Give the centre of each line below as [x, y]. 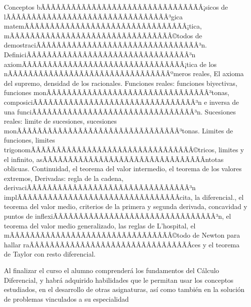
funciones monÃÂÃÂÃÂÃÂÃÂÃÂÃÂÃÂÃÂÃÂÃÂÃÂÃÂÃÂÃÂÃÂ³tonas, [117, 92]
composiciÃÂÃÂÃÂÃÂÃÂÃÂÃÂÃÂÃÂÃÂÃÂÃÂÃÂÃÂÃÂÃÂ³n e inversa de [122, 102]
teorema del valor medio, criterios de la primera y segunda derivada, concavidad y [126, 206]
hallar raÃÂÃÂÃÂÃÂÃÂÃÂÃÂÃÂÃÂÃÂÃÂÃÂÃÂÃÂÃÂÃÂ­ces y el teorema [122, 244]
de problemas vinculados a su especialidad [66, 299]
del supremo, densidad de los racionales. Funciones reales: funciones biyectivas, [121, 83]
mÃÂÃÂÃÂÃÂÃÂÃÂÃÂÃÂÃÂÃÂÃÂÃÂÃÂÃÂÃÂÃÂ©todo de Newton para [122, 235]
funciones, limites [30, 140]
